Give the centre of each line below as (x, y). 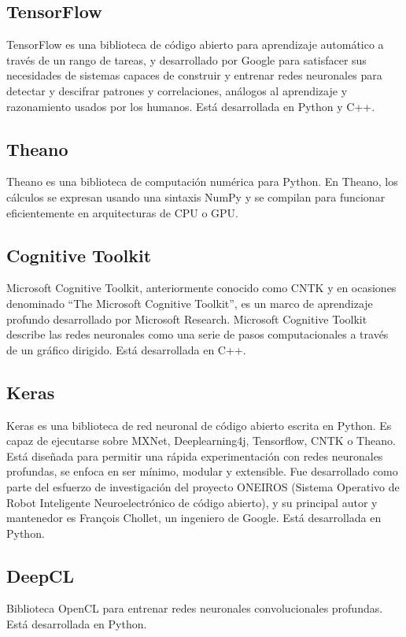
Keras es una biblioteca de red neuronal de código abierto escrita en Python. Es (199, 425)
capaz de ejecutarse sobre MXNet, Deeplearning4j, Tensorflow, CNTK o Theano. (201, 441)
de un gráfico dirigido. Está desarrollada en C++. (126, 349)
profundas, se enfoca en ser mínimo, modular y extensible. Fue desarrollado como (202, 471)
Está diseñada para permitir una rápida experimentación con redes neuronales (195, 456)
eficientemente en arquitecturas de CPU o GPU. (123, 212)
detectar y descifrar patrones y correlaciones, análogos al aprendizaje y (177, 90)
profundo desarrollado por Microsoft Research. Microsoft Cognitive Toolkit (187, 318)
